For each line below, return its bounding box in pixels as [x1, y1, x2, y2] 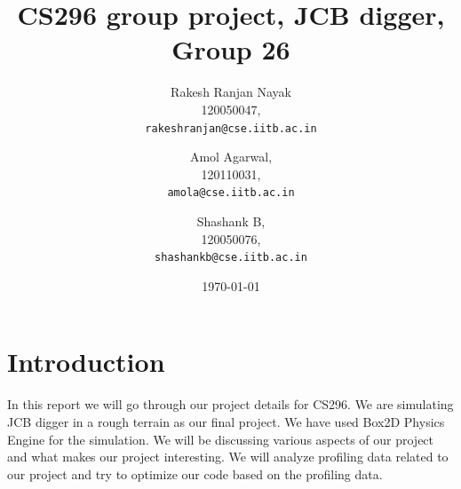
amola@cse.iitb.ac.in [167, 186, 295, 200]
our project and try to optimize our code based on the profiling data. [7, 464, 383, 483]
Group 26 [171, 31, 290, 67]
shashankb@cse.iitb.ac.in [155, 251, 307, 264]
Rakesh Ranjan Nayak [171, 83, 291, 101]
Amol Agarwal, [189, 147, 273, 166]
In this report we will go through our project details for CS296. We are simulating [7, 395, 454, 414]
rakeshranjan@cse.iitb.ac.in [145, 122, 317, 135]
